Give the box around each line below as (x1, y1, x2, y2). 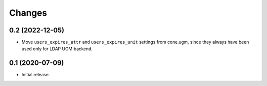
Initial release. (21, 72, 50, 78)
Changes (9, 7, 47, 18)
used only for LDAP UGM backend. (21, 46, 93, 52)
